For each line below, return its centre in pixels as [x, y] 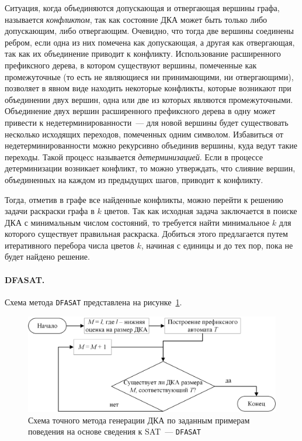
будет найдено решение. [47, 256]
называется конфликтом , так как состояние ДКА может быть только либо [136, 19]
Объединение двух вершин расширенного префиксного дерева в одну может [140, 111]
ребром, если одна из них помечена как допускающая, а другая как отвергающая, [150, 42]
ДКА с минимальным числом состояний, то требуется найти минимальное [137, 222]
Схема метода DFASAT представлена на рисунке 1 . [93, 302]
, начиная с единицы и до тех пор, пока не [217, 245]
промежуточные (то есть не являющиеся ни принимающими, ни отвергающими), [149, 76]
